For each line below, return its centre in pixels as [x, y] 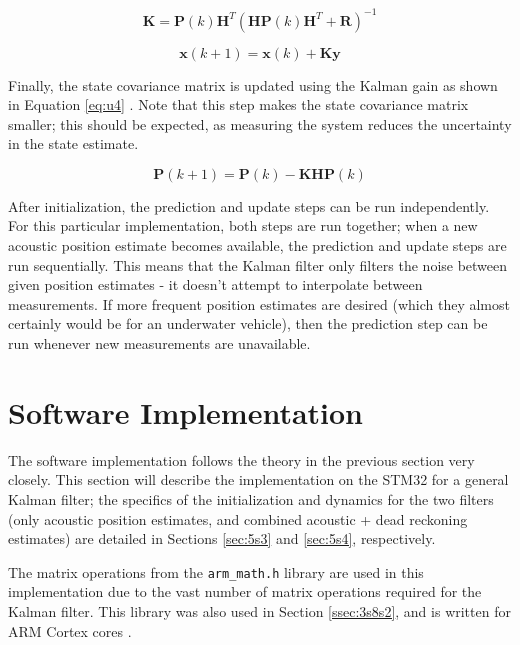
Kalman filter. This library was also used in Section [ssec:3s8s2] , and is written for [259, 610]
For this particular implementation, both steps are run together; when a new [243, 225]
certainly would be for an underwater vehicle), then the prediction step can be [248, 323]
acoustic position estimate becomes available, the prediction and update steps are [257, 245]
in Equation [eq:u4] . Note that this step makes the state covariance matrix [238, 104]
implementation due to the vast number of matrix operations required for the [245, 591]
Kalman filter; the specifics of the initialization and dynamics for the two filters [251, 498]
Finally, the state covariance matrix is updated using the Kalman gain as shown [253, 84]
